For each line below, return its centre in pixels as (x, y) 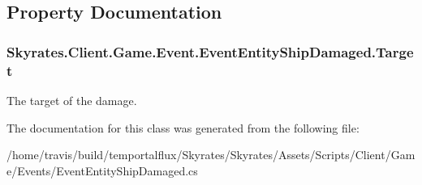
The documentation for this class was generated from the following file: (183, 127)
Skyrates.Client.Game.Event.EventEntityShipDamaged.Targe (210, 51)
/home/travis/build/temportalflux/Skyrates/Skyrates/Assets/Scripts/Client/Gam (211, 155)
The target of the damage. (72, 100)
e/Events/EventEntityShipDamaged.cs (102, 170)
